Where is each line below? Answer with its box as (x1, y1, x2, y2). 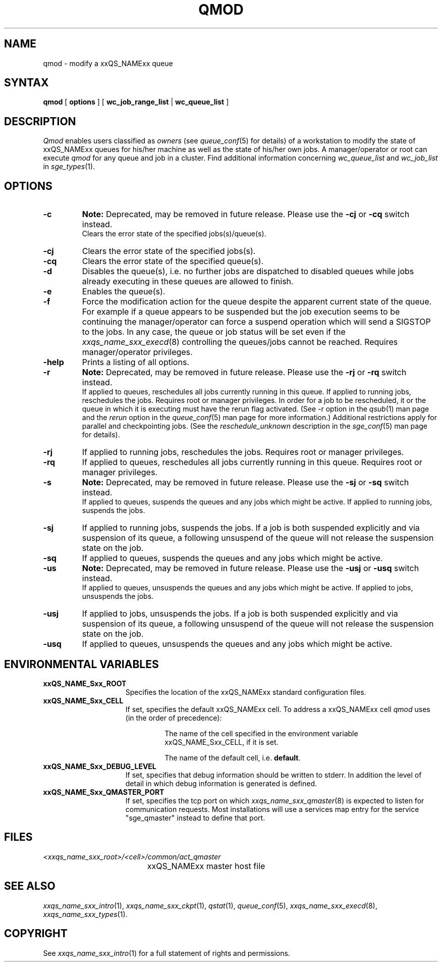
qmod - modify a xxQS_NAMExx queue (43, 59, 173, 68)
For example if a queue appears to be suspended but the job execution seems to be (82, 307, 400, 317)
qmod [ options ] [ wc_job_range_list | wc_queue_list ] (43, 97, 229, 107)
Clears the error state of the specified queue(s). (82, 256, 264, 267)
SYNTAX (4, 76, 49, 89)
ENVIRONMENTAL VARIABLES (4, 657, 159, 671)
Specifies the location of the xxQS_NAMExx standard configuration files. (125, 687, 366, 696)
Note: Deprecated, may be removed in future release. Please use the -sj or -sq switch (82, 477, 409, 488)
